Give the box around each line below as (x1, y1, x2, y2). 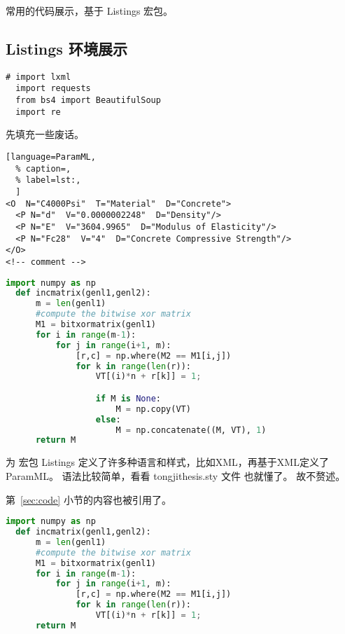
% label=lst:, (15, 175, 81, 186)
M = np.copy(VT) (115, 404, 191, 414)
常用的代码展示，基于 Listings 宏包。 (6, 4, 174, 18)
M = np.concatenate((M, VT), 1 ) (115, 425, 267, 435)
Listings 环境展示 (6, 37, 127, 59)
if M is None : (95, 393, 161, 404)
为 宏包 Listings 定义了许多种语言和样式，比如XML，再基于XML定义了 (6, 455, 329, 469)
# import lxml (6, 71, 71, 82)
